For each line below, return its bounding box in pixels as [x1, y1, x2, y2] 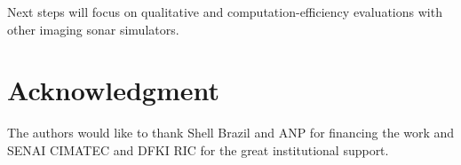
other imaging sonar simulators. [7, 20, 179, 38]
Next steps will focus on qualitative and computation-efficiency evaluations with [7, 3, 442, 20]
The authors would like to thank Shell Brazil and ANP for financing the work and [7, 123, 455, 142]
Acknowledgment [7, 72, 219, 108]
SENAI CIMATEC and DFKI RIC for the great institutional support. [7, 140, 389, 159]
